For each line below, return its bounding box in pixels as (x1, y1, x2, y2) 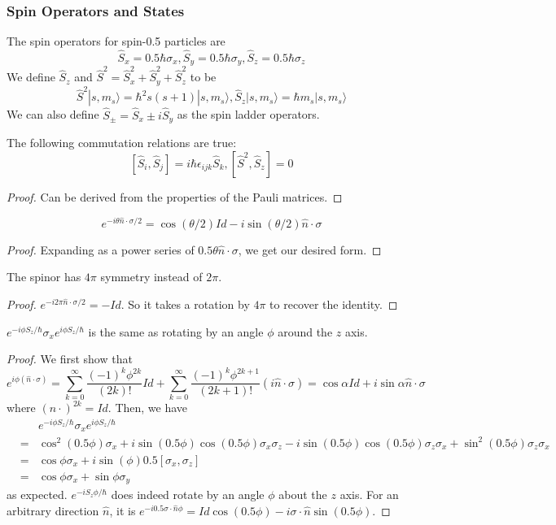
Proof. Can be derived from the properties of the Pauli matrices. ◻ (7, 188, 343, 205)
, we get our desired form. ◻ (238, 241, 382, 258)
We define (7, 68, 55, 85)
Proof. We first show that (7, 350, 133, 367)
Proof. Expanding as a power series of (7, 241, 195, 258)
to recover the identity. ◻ (269, 296, 398, 313)
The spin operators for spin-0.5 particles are (7, 33, 225, 50)
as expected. (7, 486, 68, 503)
